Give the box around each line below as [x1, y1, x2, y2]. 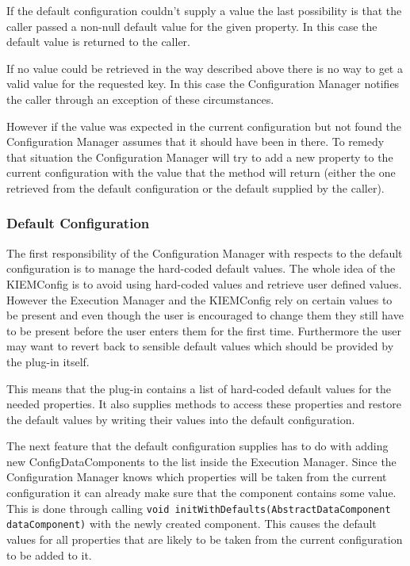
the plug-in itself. [6, 353, 90, 369]
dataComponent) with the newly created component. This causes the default [6, 515, 377, 532]
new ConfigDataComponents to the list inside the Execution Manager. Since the [6, 453, 397, 469]
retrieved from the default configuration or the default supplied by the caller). [6, 179, 385, 196]
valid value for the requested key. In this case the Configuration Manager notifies [6, 75, 400, 92]
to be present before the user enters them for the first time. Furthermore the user [6, 322, 401, 338]
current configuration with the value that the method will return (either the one [6, 164, 396, 181]
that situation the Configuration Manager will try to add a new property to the [6, 148, 393, 165]
